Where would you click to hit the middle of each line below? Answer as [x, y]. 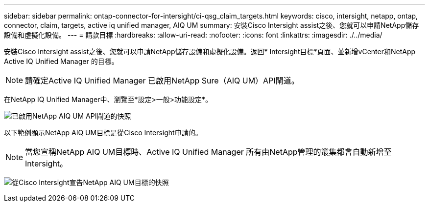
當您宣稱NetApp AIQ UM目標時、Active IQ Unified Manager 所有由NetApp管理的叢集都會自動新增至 [208, 152]
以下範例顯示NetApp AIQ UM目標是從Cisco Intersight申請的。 [103, 133]
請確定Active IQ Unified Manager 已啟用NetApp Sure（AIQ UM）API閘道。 [162, 81]
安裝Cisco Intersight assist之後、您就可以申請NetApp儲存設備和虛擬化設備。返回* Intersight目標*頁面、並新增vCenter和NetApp [210, 51]
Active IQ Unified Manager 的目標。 [61, 61]
